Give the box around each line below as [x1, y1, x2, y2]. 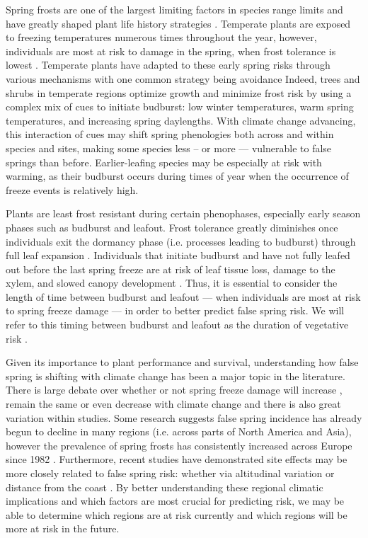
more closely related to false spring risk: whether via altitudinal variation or [6, 466, 335, 480]
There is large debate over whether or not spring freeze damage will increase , [6, 382, 343, 397]
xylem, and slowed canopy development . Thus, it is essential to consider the [6, 275, 338, 290]
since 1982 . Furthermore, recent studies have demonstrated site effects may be [6, 452, 347, 467]
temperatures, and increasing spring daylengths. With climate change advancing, [6, 113, 356, 127]
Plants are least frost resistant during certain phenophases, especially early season [6, 206, 361, 221]
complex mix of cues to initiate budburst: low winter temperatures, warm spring [6, 99, 354, 114]
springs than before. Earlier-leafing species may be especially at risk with [6, 154, 322, 169]
